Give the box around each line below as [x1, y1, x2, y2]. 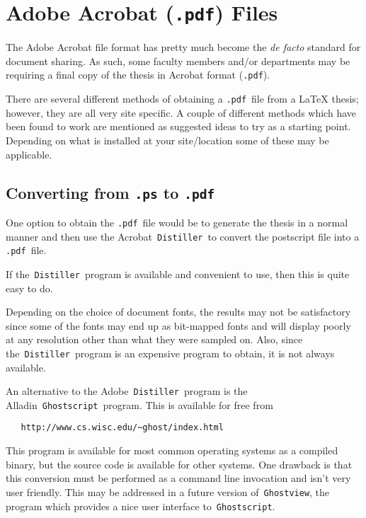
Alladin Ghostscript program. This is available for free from [6, 397, 273, 412]
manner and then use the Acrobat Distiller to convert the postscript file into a [6, 229, 360, 243]
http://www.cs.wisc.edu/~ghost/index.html [21, 422, 224, 433]
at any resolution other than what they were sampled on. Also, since [6, 332, 303, 347]
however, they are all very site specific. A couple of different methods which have [6, 105, 356, 120]
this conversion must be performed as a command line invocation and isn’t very [6, 471, 351, 485]
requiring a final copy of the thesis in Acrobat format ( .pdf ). [6, 67, 270, 82]
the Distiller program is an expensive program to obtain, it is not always [6, 345, 335, 360]
